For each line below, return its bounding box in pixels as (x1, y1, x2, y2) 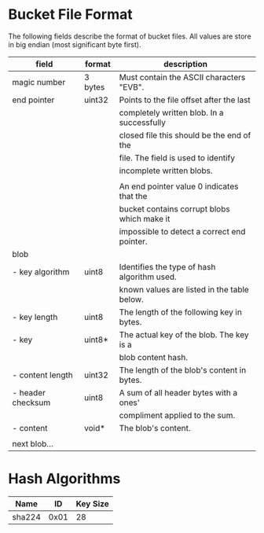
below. (119, 293, 144, 304)
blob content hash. (119, 351, 189, 362)
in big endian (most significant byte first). (8, 39, 141, 49)
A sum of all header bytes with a (119, 387, 238, 398)
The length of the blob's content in (119, 364, 247, 375)
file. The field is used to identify (119, 152, 236, 163)
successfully (119, 116, 167, 127)
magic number (12, 76, 66, 87)
